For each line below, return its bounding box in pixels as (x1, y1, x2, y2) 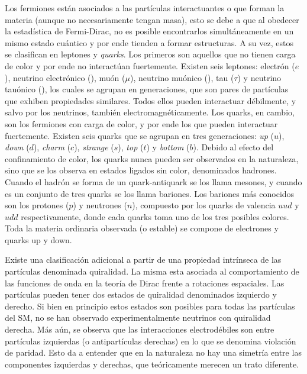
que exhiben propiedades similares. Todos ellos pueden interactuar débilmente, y (5, 94, 296, 107)
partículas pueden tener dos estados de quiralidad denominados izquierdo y (5, 288, 277, 301)
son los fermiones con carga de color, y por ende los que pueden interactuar (5, 117, 278, 130)
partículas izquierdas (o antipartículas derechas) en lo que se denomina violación (5, 334, 296, 347)
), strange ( (74, 141, 114, 153)
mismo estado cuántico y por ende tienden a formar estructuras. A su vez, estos (5, 36, 293, 49)
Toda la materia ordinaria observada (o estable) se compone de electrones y (5, 222, 279, 234)
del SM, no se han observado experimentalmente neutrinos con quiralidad (5, 311, 271, 324)
